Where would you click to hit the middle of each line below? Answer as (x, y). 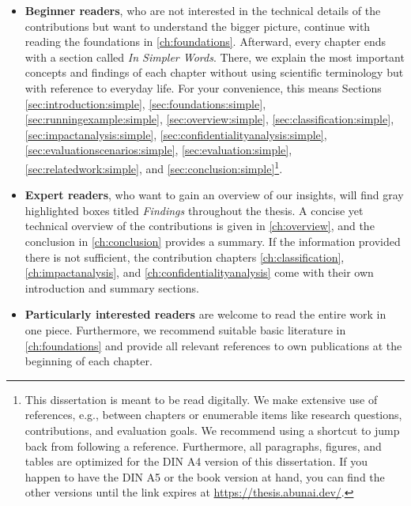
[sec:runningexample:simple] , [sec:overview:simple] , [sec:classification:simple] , (209, 119)
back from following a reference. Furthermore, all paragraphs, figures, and (203, 446)
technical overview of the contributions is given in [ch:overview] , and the (200, 226)
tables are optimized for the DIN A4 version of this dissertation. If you (196, 461)
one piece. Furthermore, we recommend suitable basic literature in (185, 329)
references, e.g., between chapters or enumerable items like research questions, (213, 415)
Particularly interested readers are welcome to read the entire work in (205, 314)
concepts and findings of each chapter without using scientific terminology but (214, 72)
